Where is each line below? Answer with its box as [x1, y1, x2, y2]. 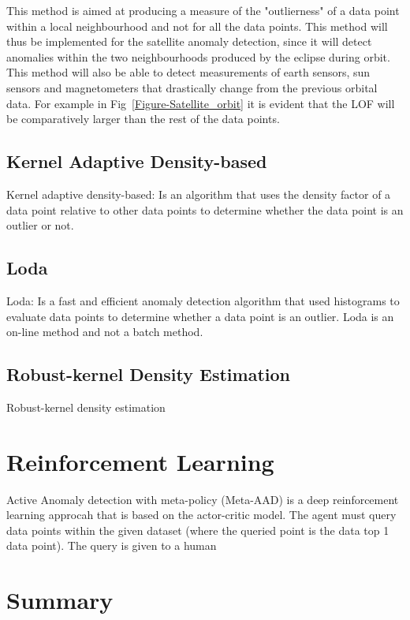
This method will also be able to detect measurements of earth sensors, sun [6, 64, 371, 80]
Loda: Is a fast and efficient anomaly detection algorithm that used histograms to [6, 292, 400, 308]
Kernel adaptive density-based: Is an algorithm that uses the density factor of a [6, 185, 391, 202]
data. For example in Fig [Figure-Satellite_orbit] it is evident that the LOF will [6, 95, 395, 111]
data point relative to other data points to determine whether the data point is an [6, 201, 404, 218]
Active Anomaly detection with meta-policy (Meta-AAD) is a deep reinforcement [6, 491, 399, 507]
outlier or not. [6, 217, 74, 233]
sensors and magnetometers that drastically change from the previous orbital [6, 79, 378, 95]
